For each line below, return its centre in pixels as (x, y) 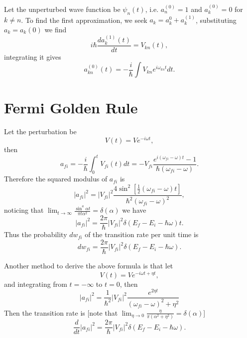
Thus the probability (36, 234)
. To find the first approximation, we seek (84, 20)
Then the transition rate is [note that (61, 312)
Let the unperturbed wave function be (62, 9)
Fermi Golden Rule (71, 107)
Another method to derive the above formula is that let (89, 266)
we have (134, 210)
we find (56, 30)
